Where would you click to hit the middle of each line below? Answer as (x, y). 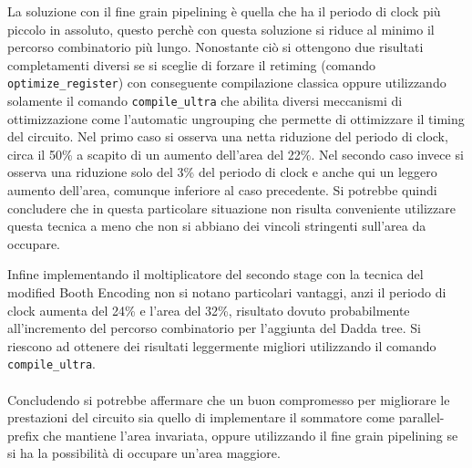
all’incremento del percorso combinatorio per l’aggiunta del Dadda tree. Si (214, 328)
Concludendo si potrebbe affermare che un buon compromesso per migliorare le (229, 399)
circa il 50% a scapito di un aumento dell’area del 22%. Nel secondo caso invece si (236, 154)
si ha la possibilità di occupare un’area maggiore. (144, 453)
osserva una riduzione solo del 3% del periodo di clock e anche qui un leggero (222, 172)
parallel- (421, 417)
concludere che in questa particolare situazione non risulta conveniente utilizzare (231, 208)
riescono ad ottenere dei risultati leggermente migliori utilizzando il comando (222, 345)
